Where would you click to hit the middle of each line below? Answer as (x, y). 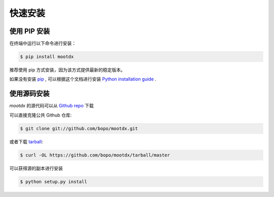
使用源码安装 (29, 94)
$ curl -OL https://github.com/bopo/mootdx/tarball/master (95, 155)
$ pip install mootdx (47, 57)
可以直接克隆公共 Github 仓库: (41, 115)
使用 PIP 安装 (30, 31)
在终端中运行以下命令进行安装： (43, 44)
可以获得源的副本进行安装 (36, 168)
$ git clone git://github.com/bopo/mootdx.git (79, 128)
